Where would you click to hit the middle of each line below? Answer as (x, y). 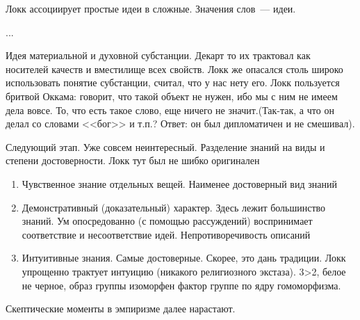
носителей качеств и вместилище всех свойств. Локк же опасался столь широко (174, 69)
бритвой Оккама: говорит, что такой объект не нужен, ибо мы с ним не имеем (172, 96)
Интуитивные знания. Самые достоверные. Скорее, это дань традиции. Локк (184, 258)
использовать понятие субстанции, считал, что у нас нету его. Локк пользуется (173, 82)
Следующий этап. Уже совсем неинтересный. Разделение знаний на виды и (165, 146)
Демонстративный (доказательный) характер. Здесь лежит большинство (174, 207)
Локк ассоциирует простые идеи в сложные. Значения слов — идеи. (151, 8)
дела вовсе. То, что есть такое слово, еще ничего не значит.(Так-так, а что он (170, 110)
